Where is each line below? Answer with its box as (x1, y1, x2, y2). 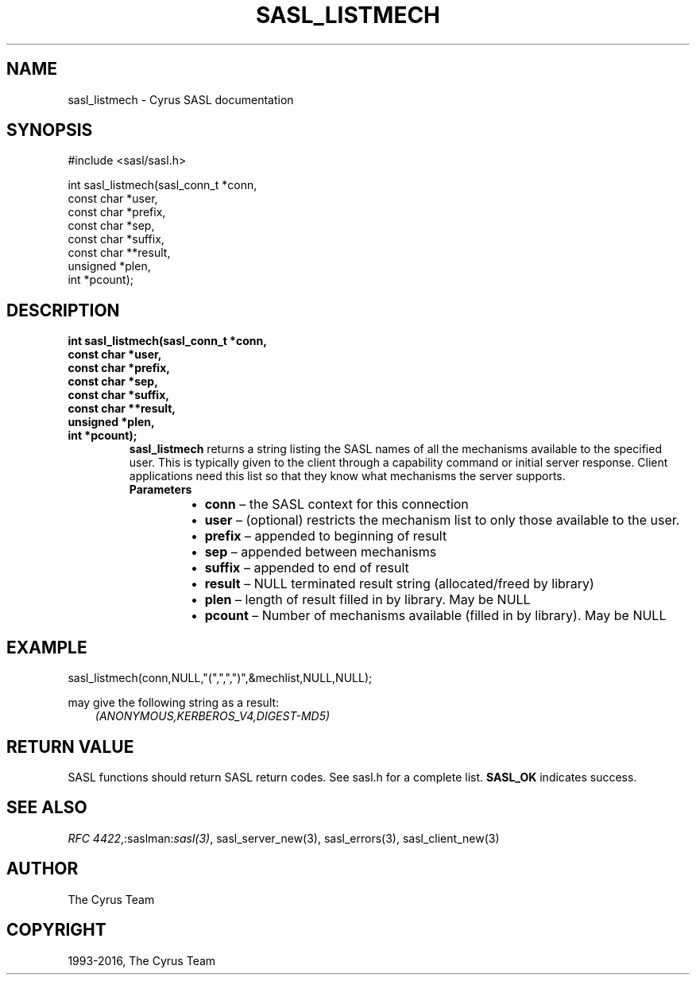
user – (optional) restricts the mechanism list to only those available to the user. (204, 512, 680, 529)
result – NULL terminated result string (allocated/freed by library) (204, 576, 594, 592)
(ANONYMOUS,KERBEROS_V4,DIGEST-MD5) (95, 709, 331, 723)
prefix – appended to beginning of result (204, 528, 447, 545)
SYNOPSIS (6, 120, 93, 141)
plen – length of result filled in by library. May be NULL (204, 591, 531, 608)
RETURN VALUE (6, 736, 134, 757)
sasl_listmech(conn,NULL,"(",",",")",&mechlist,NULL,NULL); (68, 671, 373, 685)
